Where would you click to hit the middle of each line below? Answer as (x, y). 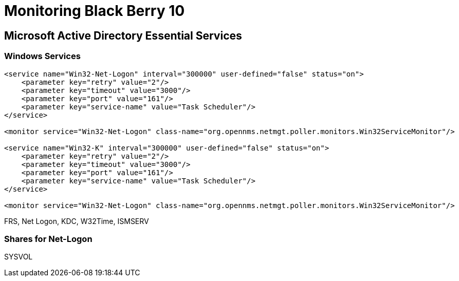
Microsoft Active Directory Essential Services (123, 35)
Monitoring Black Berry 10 (95, 11)
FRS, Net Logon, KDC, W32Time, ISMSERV (77, 221)
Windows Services (42, 56)
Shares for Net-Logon (48, 239)
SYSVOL (19, 257)
